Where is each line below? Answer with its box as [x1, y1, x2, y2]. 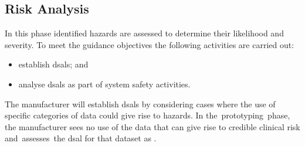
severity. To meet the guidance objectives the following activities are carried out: [5, 38, 294, 50]
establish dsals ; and [18, 58, 89, 70]
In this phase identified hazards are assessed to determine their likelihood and [5, 27, 284, 39]
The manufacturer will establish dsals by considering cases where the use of [5, 97, 276, 110]
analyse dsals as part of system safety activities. [18, 77, 191, 90]
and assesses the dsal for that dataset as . [5, 132, 157, 144]
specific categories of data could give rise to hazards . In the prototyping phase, [5, 109, 290, 121]
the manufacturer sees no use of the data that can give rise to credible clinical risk [5, 120, 300, 133]
